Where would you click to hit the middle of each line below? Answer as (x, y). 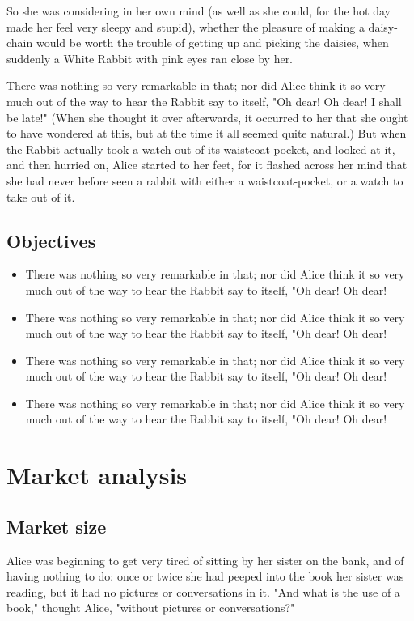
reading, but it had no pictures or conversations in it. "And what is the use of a (203, 591)
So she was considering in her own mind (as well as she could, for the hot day (199, 11)
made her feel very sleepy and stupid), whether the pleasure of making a (186, 26)
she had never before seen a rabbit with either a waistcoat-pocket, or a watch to (205, 180)
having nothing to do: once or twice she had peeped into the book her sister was (205, 576)
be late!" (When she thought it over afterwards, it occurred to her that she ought (207, 117)
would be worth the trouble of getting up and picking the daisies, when (212, 43)
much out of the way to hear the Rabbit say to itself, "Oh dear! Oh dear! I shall (204, 101)
